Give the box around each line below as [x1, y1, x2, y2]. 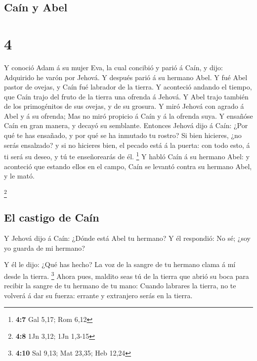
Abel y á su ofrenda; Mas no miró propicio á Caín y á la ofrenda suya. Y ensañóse [4, 110, 253, 121]
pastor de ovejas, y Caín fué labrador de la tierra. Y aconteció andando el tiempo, [4, 82, 252, 92]
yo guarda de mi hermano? [4, 242, 85, 253]
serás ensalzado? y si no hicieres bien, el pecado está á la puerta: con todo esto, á [4, 139, 250, 150]
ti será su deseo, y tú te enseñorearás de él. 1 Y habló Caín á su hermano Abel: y [4, 150, 250, 161]
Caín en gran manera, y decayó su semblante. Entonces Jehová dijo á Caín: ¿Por [4, 120, 248, 131]
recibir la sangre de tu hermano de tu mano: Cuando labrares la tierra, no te [4, 280, 236, 291]
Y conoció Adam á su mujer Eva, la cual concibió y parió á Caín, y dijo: [4, 62, 223, 72]
